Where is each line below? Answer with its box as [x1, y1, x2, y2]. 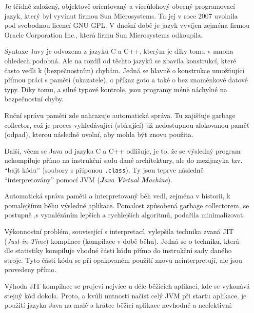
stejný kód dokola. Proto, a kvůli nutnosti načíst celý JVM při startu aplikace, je [4, 290, 247, 300]
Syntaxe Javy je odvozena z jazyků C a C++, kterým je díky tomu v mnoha [4, 46, 234, 56]
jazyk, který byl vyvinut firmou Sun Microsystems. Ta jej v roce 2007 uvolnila [4, 10, 238, 20]
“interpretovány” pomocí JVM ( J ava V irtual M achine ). [4, 174, 173, 184]
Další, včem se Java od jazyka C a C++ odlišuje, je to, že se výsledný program [4, 145, 241, 156]
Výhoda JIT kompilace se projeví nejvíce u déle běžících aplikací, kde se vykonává [4, 280, 250, 291]
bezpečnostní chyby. [4, 94, 64, 104]
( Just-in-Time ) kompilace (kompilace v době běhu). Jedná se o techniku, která [4, 235, 239, 246]
